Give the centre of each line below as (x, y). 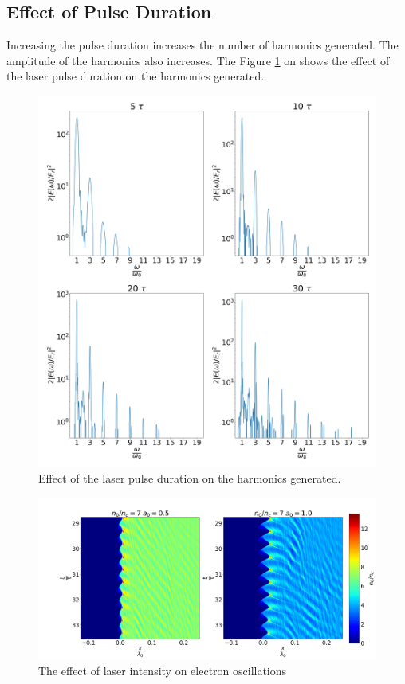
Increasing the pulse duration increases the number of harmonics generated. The (202, 45)
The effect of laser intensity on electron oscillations (163, 670)
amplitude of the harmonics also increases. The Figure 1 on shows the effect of (198, 60)
